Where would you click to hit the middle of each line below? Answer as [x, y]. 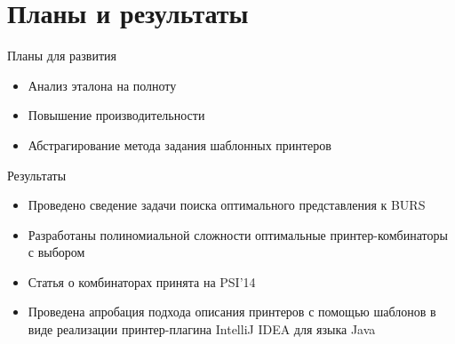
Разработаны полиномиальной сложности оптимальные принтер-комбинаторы [238, 234]
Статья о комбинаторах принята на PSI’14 [142, 281]
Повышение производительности [116, 115]
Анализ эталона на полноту [102, 85]
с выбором [56, 252]
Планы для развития [62, 56]
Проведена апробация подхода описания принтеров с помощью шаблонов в [232, 312]
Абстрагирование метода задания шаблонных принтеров [180, 144]
